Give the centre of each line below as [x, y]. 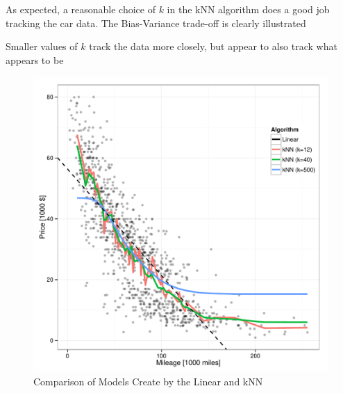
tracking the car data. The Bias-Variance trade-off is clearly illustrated [156, 23]
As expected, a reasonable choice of [81, 9]
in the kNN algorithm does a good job [248, 9]
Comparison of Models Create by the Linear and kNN [148, 381]
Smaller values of [42, 46]
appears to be [35, 59]
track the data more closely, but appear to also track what [213, 46]
